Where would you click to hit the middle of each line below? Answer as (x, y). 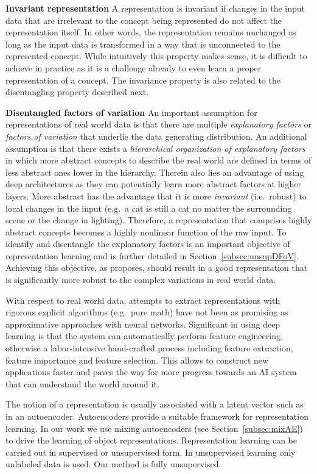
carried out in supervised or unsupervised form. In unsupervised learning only (151, 452)
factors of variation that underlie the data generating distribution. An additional (156, 136)
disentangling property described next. (77, 92)
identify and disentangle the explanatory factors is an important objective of (148, 244)
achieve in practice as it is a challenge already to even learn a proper (134, 67)
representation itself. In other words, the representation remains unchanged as (151, 32)
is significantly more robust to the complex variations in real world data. (141, 280)
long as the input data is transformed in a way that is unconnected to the (143, 44)
